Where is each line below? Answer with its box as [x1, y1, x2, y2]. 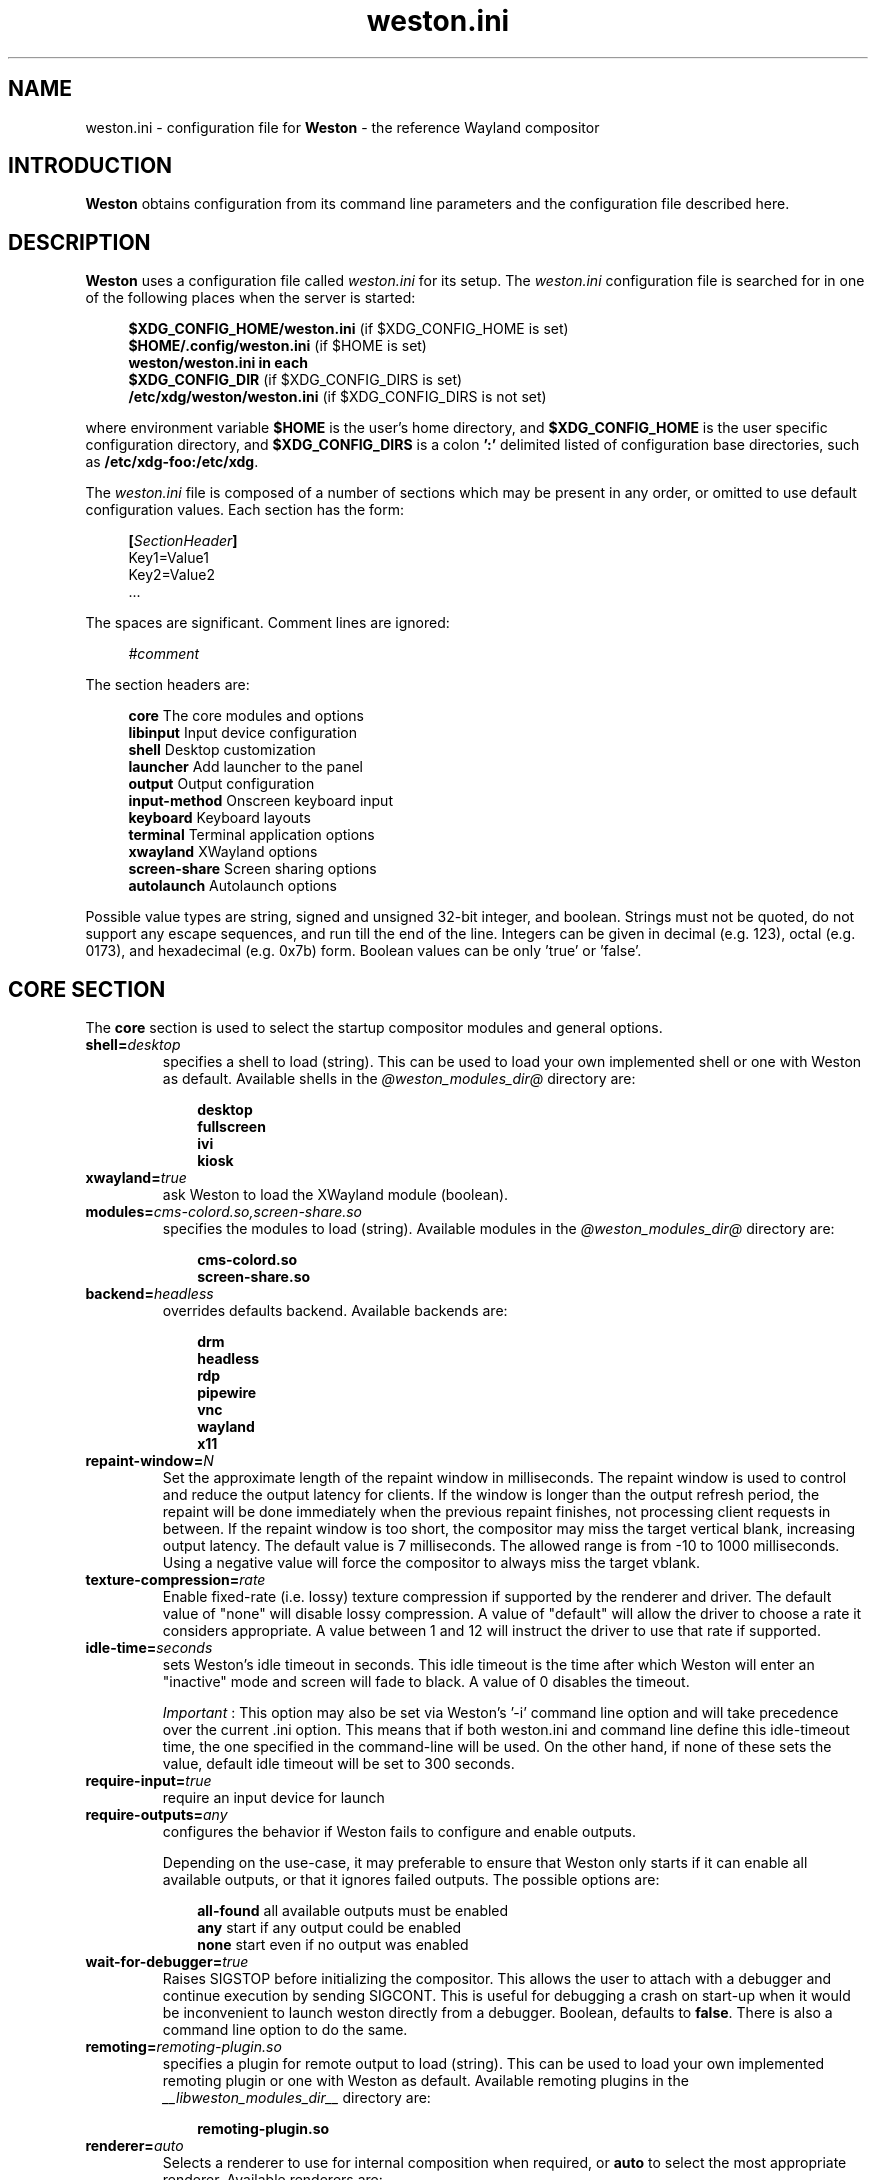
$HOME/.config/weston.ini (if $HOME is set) [128, 337, 427, 355]
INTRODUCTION [8, 153, 173, 179]
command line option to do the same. [162, 2021, 408, 2039]
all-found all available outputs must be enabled [197, 1902, 509, 1920]
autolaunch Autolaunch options [128, 877, 337, 895]
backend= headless [85, 1285, 214, 1303]
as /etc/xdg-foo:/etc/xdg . [85, 453, 259, 471]
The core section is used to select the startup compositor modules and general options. [85, 1019, 663, 1037]
